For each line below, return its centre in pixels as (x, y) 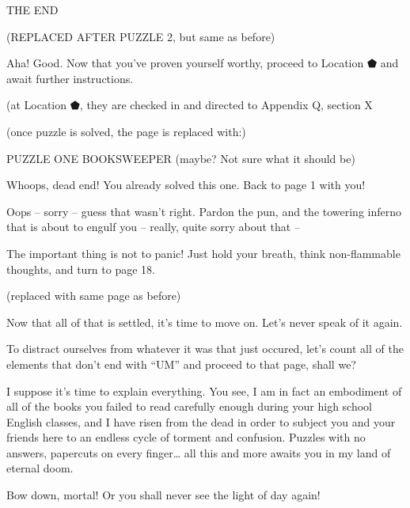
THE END (32, 9)
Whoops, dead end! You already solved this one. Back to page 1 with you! (186, 185)
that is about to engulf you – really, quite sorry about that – (153, 227)
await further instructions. (70, 78)
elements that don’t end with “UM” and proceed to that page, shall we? (181, 364)
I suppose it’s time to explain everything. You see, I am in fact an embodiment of (204, 390)
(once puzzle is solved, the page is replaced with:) (126, 131)
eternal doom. (40, 468)
